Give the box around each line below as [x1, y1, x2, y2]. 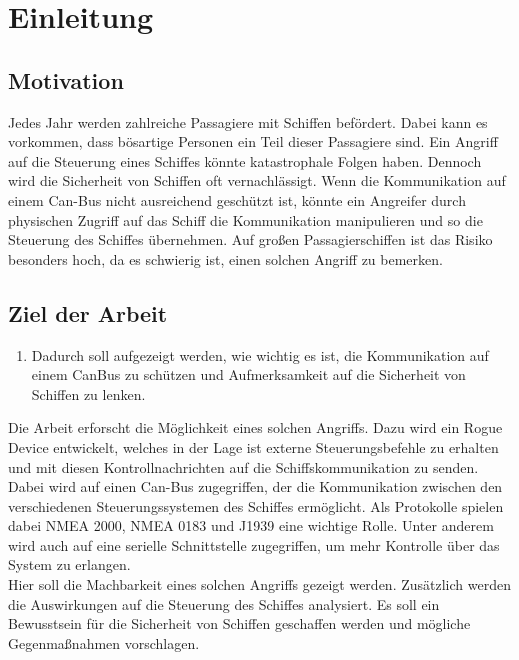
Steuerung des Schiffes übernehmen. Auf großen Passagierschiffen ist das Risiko [8, 229, 493, 250]
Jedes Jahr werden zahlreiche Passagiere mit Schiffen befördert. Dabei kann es [8, 111, 488, 132]
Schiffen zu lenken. [31, 383, 146, 404]
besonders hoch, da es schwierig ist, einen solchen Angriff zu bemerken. [8, 248, 443, 269]
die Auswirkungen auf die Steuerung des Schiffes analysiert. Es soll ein [8, 593, 440, 614]
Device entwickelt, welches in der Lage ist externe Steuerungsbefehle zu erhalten [8, 436, 499, 457]
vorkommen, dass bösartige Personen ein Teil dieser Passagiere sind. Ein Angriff [8, 131, 498, 152]
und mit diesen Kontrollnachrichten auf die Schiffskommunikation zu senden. [8, 456, 479, 477]
